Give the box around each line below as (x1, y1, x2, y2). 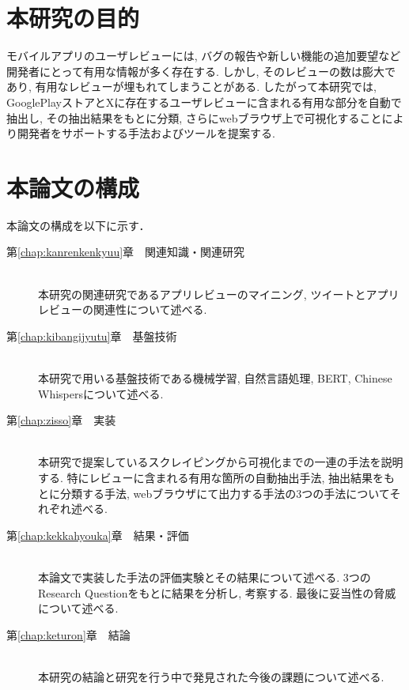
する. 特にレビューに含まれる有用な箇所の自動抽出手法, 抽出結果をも (38, 469, 396, 485)
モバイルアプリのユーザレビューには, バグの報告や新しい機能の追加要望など (6, 47, 401, 64)
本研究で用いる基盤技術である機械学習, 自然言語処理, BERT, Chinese (38, 369, 392, 386)
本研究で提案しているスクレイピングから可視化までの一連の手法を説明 (38, 454, 403, 470)
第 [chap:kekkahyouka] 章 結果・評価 (6, 526, 189, 543)
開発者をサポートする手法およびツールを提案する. (17, 125, 275, 141)
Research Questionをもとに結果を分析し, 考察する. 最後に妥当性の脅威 (38, 584, 396, 601)
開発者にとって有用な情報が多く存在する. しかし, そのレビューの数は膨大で (6, 62, 396, 79)
